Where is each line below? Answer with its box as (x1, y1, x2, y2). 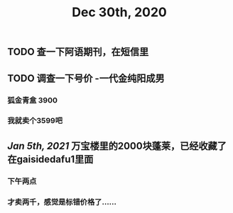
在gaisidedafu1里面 (7, 153, 94, 165)
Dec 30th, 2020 (72, 4, 167, 21)
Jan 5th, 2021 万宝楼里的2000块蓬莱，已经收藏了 (7, 139, 227, 152)
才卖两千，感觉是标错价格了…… (7, 197, 117, 207)
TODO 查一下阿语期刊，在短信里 (7, 46, 149, 58)
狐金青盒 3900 (7, 95, 58, 105)
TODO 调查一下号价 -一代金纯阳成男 (7, 72, 165, 84)
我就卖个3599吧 (7, 116, 63, 126)
